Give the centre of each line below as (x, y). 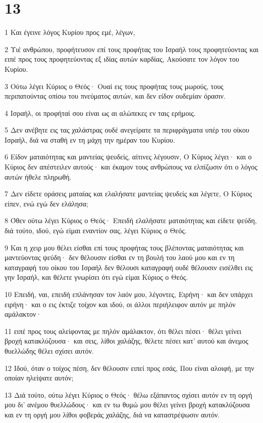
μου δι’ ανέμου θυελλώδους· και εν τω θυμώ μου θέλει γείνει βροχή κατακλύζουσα (127, 405)
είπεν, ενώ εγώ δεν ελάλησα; (46, 203)
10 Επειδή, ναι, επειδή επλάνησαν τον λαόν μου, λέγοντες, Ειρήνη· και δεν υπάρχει (129, 294)
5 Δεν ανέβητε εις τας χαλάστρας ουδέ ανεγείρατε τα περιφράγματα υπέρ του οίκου (127, 130)
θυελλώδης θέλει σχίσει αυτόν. (49, 350)
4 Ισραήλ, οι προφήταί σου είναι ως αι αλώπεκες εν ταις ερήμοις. (100, 113)
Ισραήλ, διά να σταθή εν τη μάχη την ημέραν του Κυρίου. (90, 139)
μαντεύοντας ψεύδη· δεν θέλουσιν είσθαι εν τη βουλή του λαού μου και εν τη (120, 257)
